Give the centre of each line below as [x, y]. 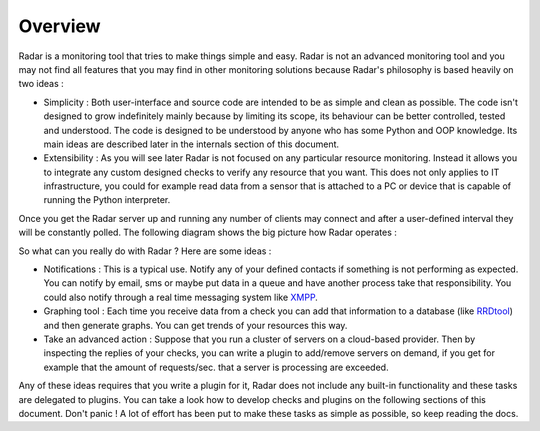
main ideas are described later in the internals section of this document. [191, 144]
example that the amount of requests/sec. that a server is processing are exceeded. [216, 367]
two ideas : [41, 84]
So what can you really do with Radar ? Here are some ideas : [145, 251]
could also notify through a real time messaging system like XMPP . [181, 297]
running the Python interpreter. [107, 200]
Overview [59, 26]
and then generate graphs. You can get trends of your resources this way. [195, 325]
